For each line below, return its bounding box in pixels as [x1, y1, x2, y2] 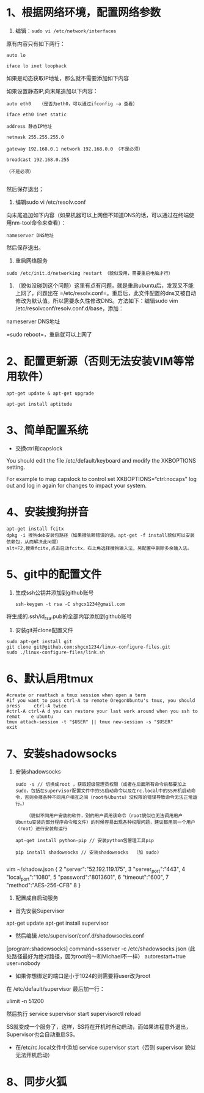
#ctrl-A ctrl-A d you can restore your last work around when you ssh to [6, 708, 199, 715]
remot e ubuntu [6, 714, 53, 720]
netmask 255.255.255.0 [6, 134, 64, 140]
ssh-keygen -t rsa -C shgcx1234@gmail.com [15, 601, 125, 607]
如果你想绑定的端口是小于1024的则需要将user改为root [15, 972, 151, 979]
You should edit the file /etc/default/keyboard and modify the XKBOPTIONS [6, 457, 197, 464]
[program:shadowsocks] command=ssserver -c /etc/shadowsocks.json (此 [6, 945, 195, 952]
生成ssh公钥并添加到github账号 [15, 589, 94, 596]
